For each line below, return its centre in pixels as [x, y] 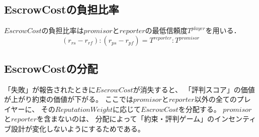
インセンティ [235, 119]
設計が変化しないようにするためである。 [78, 128]
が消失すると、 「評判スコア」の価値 [194, 89]
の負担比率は [63, 30]
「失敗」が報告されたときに [50, 89]
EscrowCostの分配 [51, 68]
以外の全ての [215, 99]
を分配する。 [199, 109]
